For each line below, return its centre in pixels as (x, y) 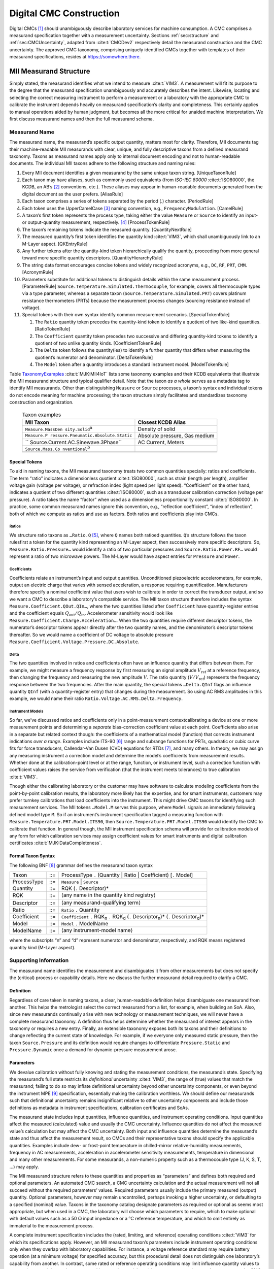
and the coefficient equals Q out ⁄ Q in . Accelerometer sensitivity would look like (91, 614)
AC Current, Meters (161, 442)
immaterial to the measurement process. (52, 1225)
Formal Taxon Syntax (32, 856)
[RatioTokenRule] (53, 329)
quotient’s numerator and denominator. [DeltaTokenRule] (94, 357)
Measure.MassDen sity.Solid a (59, 428)
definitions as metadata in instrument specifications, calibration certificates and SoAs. (99, 1108)
